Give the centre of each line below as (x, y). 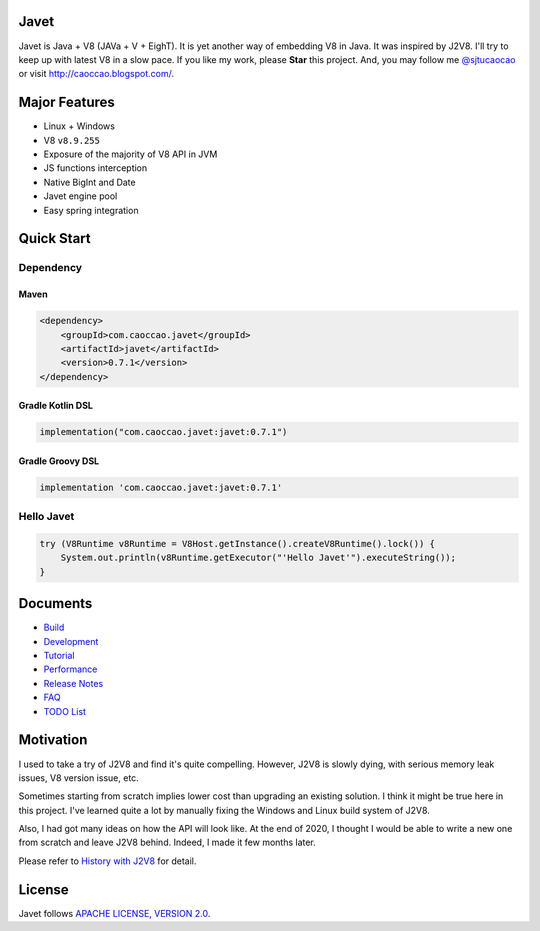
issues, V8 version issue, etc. (78, 777)
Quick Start (54, 238)
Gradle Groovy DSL (59, 461)
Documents (55, 603)
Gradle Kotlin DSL (56, 406)
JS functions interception (95, 168)
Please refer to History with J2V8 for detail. (107, 861)
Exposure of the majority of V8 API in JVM (130, 154)
